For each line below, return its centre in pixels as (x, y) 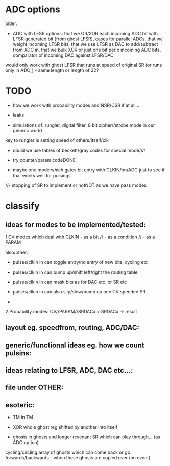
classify (22, 206)
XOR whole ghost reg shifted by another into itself (65, 427)
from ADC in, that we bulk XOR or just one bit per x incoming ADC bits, (87, 50)
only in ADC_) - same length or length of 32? (52, 70)
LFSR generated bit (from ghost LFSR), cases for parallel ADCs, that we (88, 39)
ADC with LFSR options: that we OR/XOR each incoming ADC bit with (85, 33)
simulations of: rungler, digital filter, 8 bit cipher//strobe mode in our (84, 125)
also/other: (17, 252)
